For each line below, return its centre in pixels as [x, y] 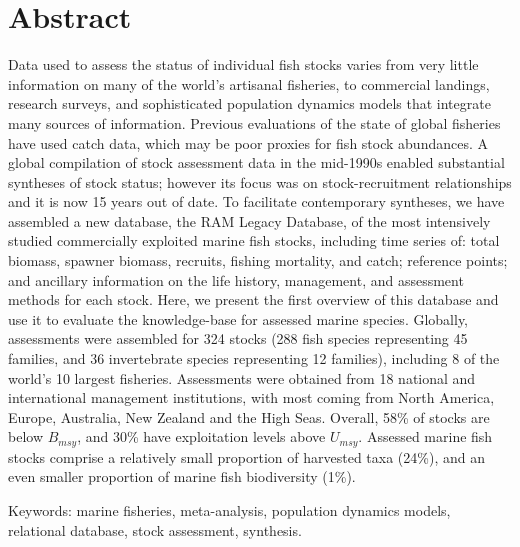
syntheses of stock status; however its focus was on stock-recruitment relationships [260, 181]
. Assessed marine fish [425, 436]
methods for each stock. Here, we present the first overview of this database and [253, 299]
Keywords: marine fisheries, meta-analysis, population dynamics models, [229, 510]
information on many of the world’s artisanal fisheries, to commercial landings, [249, 83]
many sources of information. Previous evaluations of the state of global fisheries [254, 122]
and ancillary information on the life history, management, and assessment [236, 279]
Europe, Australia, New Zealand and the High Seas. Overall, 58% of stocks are [249, 416]
